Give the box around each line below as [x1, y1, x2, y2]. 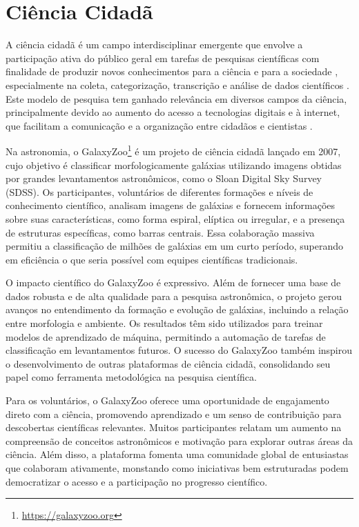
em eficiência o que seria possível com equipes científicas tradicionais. [6, 252, 298, 266]
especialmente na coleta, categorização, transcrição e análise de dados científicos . [6, 77, 349, 92]
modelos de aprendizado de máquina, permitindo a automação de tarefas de [6, 329, 326, 344]
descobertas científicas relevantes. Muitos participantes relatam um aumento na [6, 420, 342, 435]
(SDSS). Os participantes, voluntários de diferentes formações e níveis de [6, 184, 313, 199]
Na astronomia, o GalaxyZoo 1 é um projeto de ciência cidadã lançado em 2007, [6, 142, 341, 158]
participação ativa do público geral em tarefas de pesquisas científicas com [6, 50, 320, 65]
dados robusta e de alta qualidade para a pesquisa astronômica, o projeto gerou [6, 288, 342, 303]
